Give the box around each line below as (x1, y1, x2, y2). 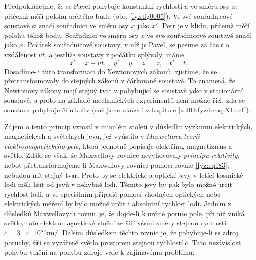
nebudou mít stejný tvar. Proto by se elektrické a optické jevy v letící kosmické (4, 169, 243, 180)
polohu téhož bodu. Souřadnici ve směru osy (4, 30, 139, 40)
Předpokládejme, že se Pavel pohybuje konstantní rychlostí (4, 1, 183, 11)
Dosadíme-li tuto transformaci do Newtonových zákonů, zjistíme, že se (4, 66, 217, 76)
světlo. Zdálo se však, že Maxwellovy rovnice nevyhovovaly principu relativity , (4, 150, 240, 160)
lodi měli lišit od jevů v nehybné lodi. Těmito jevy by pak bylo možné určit (4, 179, 232, 189)
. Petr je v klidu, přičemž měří (158, 20, 250, 31)
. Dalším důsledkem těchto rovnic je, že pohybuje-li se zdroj (58, 227, 238, 238)
